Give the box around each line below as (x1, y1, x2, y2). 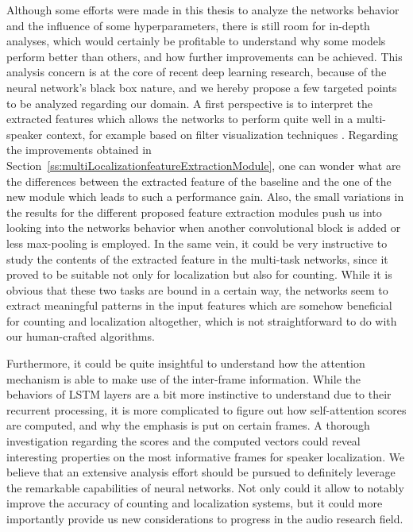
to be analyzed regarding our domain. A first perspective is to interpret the (6, 94, 372, 111)
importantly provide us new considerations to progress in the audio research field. (6, 511, 403, 526)
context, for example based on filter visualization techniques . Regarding (46, 125, 399, 142)
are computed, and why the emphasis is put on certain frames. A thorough (6, 417, 370, 434)
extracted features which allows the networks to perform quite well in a (6, 110, 353, 127)
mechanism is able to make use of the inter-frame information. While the (6, 370, 361, 387)
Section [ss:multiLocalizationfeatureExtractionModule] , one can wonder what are (6, 156, 401, 173)
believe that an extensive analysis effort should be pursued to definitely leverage (6, 464, 396, 480)
